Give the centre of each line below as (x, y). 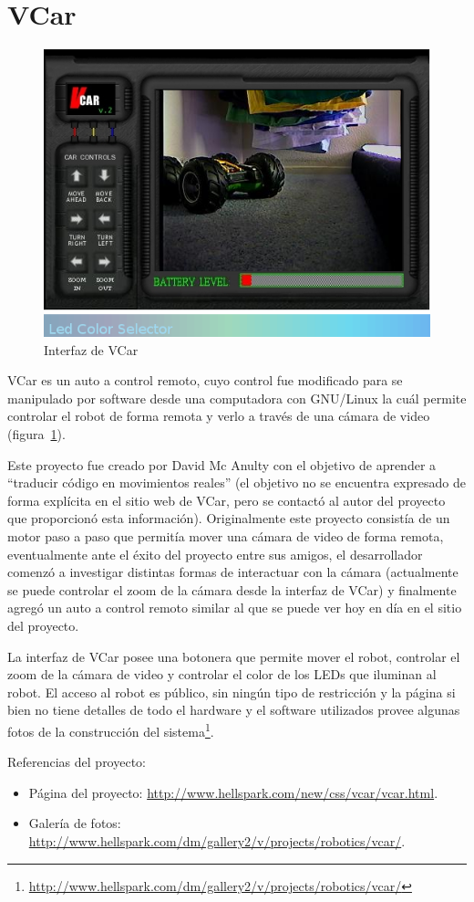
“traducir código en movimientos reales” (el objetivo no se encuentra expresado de (237, 482)
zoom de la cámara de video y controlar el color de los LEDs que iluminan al (222, 674)
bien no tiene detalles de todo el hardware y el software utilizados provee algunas (234, 710)
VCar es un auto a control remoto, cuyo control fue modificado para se (205, 380)
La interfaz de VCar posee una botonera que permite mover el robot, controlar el (234, 656)
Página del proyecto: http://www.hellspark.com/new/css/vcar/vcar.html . (233, 792)
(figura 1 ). (36, 433)
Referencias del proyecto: (77, 762)
